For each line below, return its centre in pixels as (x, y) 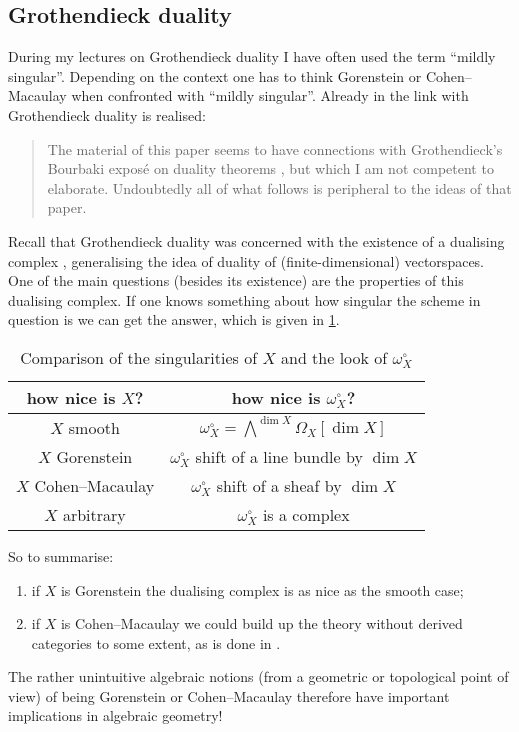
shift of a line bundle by (279, 456)
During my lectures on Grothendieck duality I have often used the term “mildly (252, 56)
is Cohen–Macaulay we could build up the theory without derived (261, 623)
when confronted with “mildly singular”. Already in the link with (270, 95)
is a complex (306, 514)
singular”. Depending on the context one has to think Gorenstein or (215, 75)
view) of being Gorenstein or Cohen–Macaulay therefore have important (229, 695)
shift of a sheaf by (279, 485)
